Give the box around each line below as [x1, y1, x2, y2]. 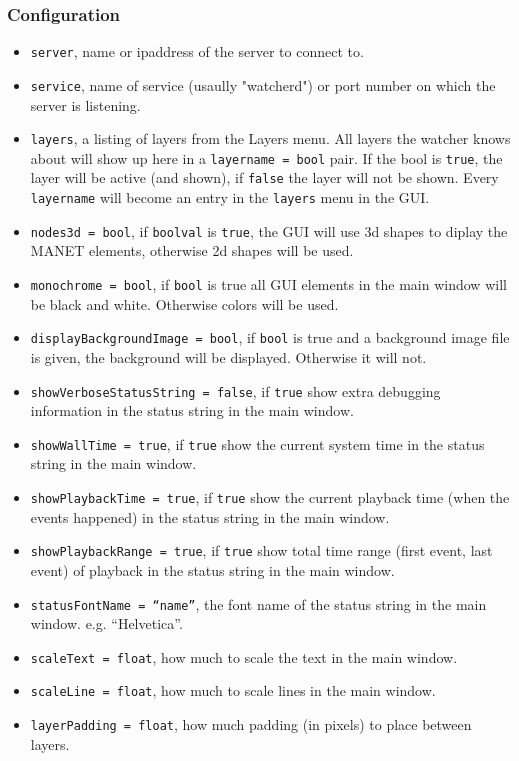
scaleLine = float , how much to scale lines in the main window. [30, 680, 436, 701]
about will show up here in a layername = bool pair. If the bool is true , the [30, 147, 503, 168]
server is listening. [30, 94, 141, 115]
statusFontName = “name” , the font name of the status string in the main [30, 593, 487, 614]
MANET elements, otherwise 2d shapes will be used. [30, 240, 354, 261]
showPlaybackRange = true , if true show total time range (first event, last [30, 540, 493, 561]
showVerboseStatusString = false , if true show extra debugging [30, 380, 441, 401]
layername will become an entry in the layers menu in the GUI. [30, 187, 430, 208]
